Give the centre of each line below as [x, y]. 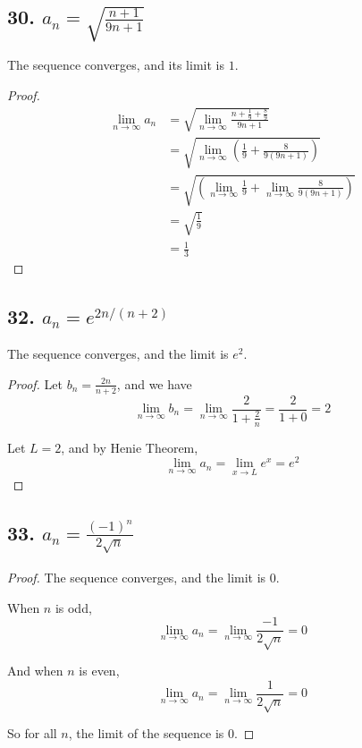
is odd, [73, 607]
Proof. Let [35, 383]
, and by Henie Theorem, [130, 447]
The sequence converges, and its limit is [116, 65]
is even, [99, 671]
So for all [32, 733]
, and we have [154, 383]
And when [35, 671]
